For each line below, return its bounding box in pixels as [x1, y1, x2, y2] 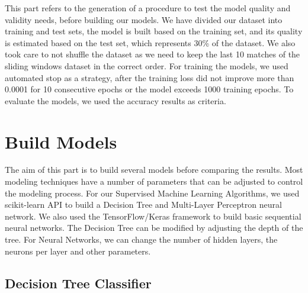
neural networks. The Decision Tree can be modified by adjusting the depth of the [5, 221, 303, 234]
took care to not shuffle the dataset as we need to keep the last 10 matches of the [5, 48, 300, 60]
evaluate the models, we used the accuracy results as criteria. [5, 94, 226, 107]
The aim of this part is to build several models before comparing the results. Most [5, 163, 303, 176]
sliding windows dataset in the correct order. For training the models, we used [5, 59, 288, 72]
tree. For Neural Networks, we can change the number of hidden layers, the [5, 233, 278, 246]
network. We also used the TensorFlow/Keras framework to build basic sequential [5, 210, 301, 222]
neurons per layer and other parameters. [5, 244, 151, 257]
